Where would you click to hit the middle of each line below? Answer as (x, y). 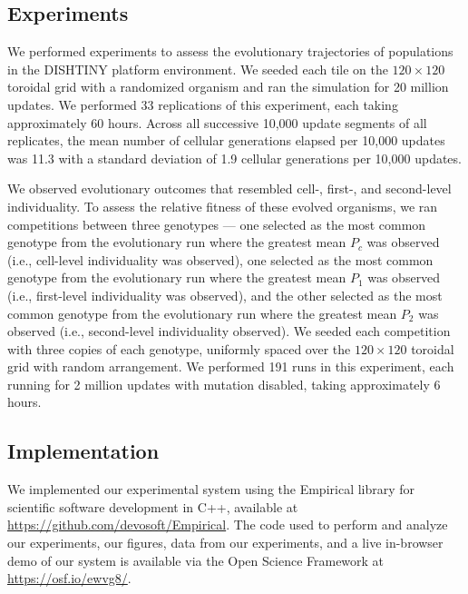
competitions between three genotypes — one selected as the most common (217, 224)
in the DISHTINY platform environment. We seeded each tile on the (198, 69)
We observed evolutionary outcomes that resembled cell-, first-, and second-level (229, 188)
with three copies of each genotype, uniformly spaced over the (179, 348)
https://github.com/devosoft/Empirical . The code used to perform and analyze (228, 525)
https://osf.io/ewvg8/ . (69, 578)
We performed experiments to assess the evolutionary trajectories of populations (230, 51)
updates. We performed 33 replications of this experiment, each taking (203, 104)
